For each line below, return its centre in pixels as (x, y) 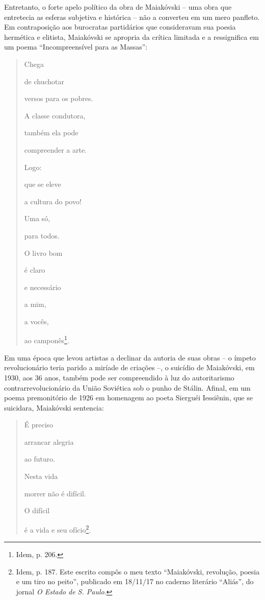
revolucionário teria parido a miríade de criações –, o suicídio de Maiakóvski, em (129, 367)
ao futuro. (40, 459)
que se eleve (43, 184)
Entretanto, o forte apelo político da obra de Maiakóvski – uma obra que (118, 7)
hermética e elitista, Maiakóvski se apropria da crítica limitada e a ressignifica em (131, 37)
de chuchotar (44, 81)
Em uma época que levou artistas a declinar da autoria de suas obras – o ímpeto (130, 357)
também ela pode (51, 133)
